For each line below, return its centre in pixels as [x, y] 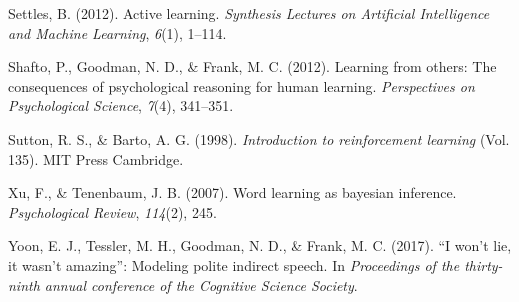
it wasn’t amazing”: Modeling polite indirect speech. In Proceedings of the [234, 264]
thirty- [483, 264]
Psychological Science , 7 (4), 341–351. [121, 105]
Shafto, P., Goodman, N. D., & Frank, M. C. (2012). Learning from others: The [252, 66]
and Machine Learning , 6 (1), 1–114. [117, 32]
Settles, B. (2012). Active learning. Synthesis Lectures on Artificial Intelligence [249, 13]
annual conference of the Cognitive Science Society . [201, 284]
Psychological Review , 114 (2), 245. [112, 211]
